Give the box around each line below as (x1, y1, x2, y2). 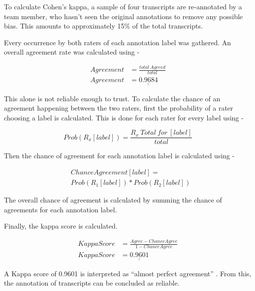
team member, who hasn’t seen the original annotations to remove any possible (4, 11, 243, 21)
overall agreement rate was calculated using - (4, 47, 140, 57)
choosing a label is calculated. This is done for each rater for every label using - (4, 112, 244, 122)
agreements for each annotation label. (4, 204, 117, 214)
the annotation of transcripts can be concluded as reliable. (4, 278, 180, 288)
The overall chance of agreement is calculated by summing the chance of (4, 195, 222, 205)
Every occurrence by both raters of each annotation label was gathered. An (4, 37, 231, 47)
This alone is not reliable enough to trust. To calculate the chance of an (4, 93, 221, 103)
